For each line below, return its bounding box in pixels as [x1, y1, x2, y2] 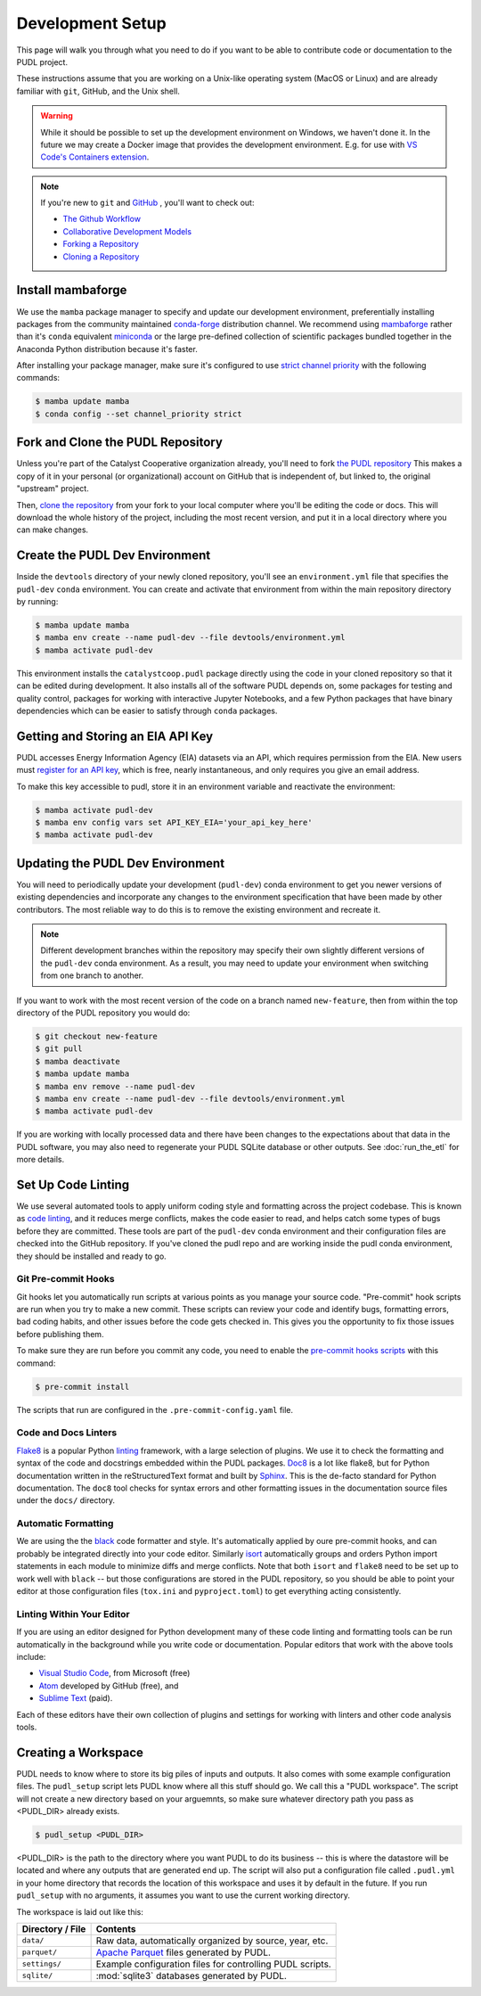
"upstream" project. [16, 483, 89, 494]
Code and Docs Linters [16, 1426, 118, 1439]
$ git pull [35, 1044, 83, 1054]
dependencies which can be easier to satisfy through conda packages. [16, 705, 278, 716]
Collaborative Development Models [62, 226, 192, 236]
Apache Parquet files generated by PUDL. [95, 1946, 272, 1959]
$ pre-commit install [35, 1382, 130, 1392]
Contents [95, 1922, 136, 1934]
